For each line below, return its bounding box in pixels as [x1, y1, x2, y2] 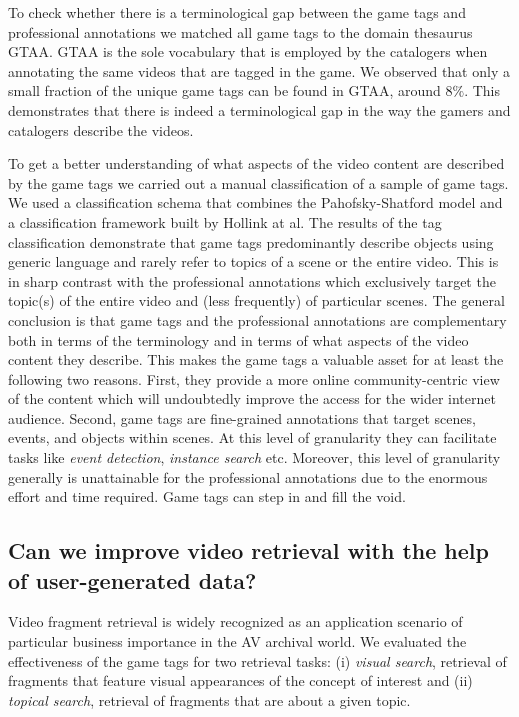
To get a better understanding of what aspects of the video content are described [8, 153, 505, 174]
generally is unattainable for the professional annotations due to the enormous [8, 466, 488, 487]
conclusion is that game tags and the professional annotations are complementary [8, 309, 507, 330]
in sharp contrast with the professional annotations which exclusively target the [8, 270, 496, 291]
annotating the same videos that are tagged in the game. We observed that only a [8, 60, 510, 81]
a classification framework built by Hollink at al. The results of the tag [8, 211, 442, 232]
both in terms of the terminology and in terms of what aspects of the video [8, 329, 469, 350]
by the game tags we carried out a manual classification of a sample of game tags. [8, 172, 509, 193]
